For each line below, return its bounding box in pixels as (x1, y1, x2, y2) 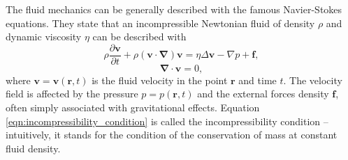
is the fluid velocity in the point (92, 72, 228, 87)
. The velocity (283, 72, 342, 87)
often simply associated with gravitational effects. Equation (6, 100, 260, 115)
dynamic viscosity (6, 29, 82, 44)
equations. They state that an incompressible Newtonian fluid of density (6, 15, 315, 30)
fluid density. (6, 141, 61, 155)
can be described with (92, 29, 187, 44)
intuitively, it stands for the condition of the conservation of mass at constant (6, 127, 338, 142)
